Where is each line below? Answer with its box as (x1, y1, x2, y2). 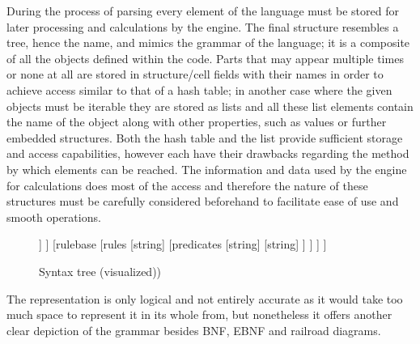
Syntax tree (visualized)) (39, 262, 162, 279)
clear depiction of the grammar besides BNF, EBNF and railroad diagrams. (6, 321, 381, 338)
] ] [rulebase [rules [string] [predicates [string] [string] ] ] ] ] (39, 236, 327, 253)
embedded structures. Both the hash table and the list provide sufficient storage (6, 129, 403, 146)
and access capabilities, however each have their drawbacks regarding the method (6, 145, 409, 162)
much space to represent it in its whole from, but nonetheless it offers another (6, 306, 392, 323)
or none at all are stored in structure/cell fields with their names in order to (6, 66, 384, 83)
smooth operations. (6, 208, 101, 225)
